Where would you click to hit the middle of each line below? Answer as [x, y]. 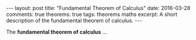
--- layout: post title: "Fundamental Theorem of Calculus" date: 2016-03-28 [98, 8]
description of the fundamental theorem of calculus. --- [74, 21]
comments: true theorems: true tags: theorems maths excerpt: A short [92, 14]
